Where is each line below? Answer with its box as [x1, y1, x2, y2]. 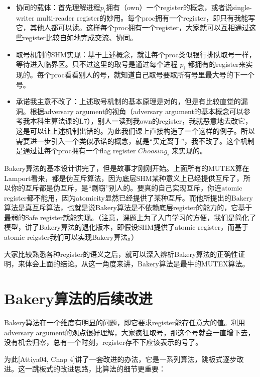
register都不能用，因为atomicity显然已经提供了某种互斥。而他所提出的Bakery [4, 192, 253, 203]
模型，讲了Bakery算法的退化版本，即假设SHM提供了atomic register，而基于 [4, 222, 249, 232]
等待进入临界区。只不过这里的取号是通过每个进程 [16, 59, 178, 69]
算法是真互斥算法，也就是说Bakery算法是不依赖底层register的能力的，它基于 [4, 202, 252, 213]
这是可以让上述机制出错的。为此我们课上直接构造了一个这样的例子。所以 [16, 125, 255, 136]
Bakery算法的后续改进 [4, 288, 153, 309]
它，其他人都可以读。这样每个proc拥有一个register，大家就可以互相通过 [16, 22, 249, 33]
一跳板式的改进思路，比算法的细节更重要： [25, 363, 166, 374]
